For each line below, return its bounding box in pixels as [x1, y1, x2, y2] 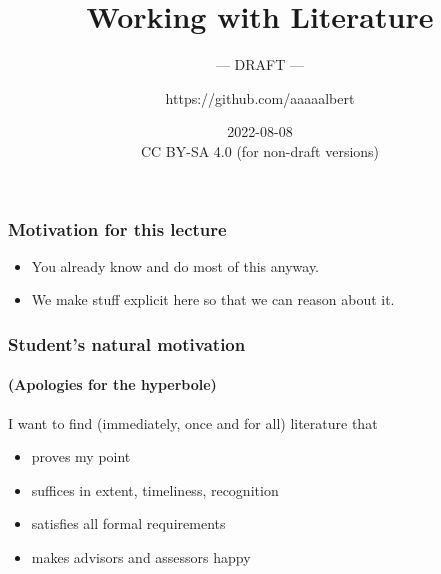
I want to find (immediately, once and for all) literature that [8, 412, 378, 433]
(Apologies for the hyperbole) [8, 374, 217, 395]
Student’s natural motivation [8, 331, 246, 356]
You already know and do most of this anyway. [31, 255, 320, 276]
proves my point [31, 446, 131, 467]
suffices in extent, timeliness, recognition [31, 479, 279, 500]
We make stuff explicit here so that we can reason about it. [31, 289, 395, 310]
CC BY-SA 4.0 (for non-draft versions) [140, 140, 380, 161]
